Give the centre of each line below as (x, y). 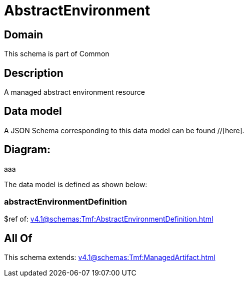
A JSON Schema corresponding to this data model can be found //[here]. (124, 130)
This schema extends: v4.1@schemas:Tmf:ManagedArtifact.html (110, 258)
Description (34, 73)
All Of (18, 238)
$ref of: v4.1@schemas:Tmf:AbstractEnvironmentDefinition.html (109, 219)
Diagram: (27, 150)
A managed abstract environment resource (75, 92)
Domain (24, 34)
